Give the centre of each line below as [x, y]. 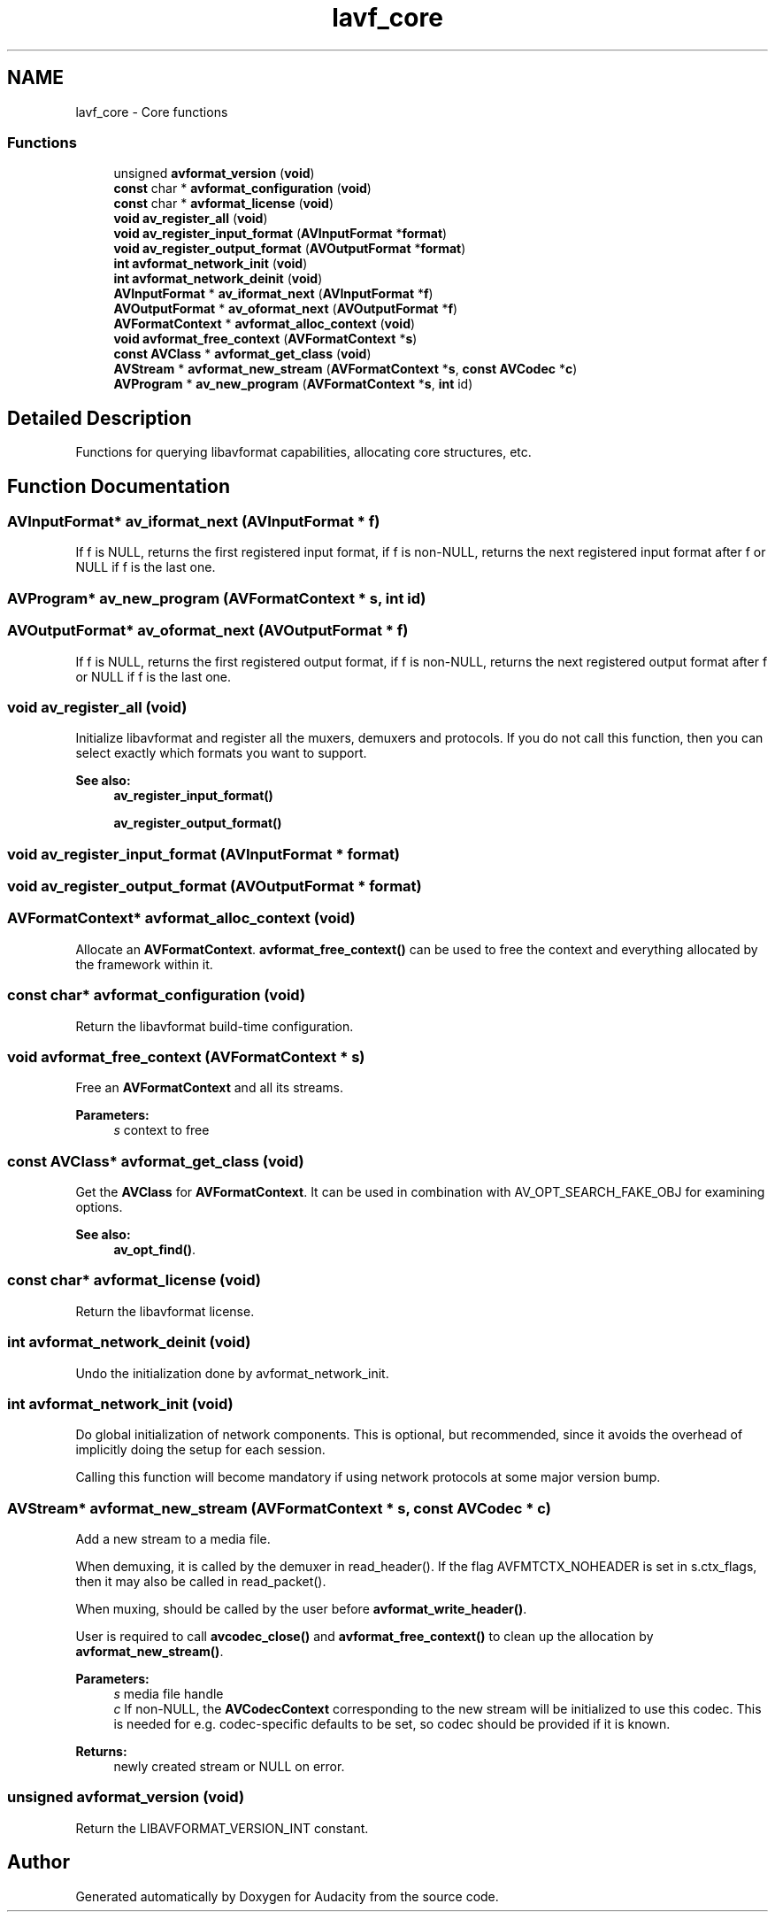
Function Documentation [119, 486]
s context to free [161, 1130]
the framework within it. [144, 964]
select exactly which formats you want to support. [221, 753]
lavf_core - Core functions [152, 112]
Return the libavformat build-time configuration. [215, 1026]
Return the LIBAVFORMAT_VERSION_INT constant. [222, 1828]
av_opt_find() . [155, 1250]
